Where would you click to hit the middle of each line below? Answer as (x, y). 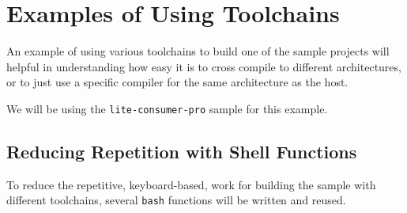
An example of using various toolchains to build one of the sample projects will (198, 51)
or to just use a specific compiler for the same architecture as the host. (177, 82)
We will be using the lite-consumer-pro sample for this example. (167, 108)
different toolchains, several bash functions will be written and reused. (176, 200)
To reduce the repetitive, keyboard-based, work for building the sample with (191, 184)
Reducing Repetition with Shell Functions (182, 151)
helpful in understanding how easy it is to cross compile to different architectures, (204, 66)
